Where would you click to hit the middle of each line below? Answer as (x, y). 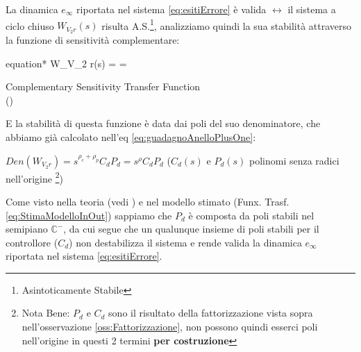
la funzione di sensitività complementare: (93, 40)
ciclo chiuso (30, 25)
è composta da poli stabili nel (251, 215)
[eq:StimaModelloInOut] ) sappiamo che (89, 215)
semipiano (27, 229)
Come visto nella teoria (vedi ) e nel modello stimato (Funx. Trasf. (148, 201)
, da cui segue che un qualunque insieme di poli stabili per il (191, 229)
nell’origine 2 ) (34, 177)
